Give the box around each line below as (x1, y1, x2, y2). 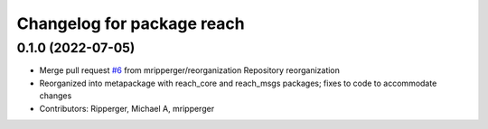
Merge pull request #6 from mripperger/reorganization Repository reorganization (39, 65, 341, 76)
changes (39, 90, 72, 101)
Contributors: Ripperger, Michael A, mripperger (39, 103, 215, 114)
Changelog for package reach (16, 14, 246, 33)
